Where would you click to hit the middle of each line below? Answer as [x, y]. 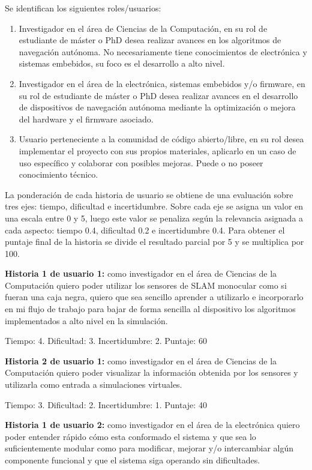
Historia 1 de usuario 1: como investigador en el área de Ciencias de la [141, 273]
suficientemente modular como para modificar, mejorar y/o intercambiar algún [149, 448]
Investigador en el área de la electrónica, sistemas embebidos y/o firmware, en [162, 83]
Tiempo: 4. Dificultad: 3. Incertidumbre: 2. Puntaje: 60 [106, 341]
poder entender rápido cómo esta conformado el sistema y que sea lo [130, 436]
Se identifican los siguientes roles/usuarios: [83, 8]
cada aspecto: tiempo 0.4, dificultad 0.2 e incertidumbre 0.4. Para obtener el [145, 230]
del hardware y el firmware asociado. [86, 119]
